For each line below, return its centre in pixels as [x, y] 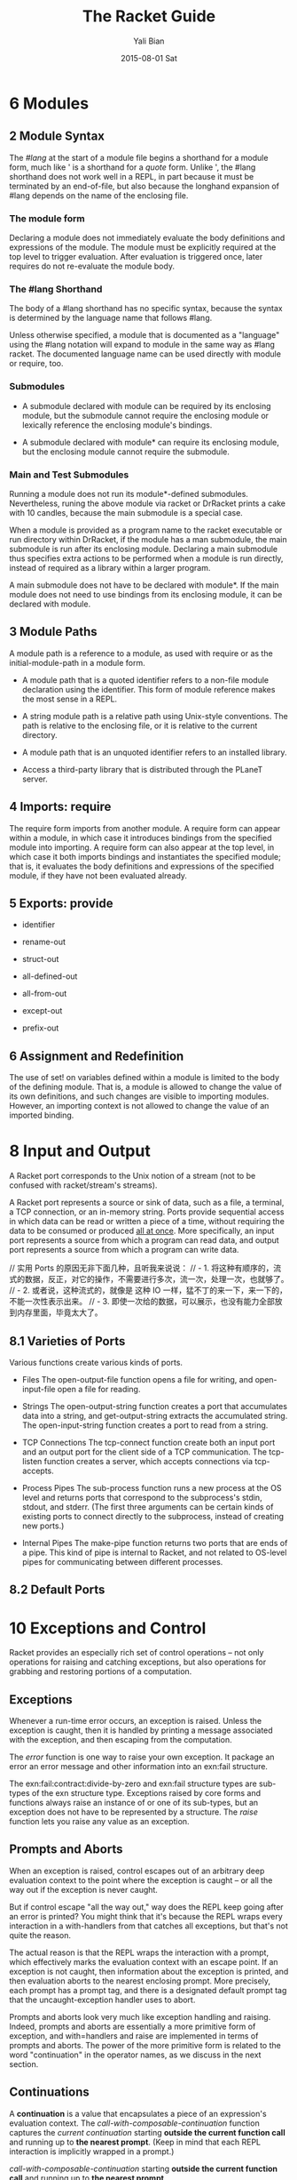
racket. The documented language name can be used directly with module [145, 354]
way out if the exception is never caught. [83, 1889]
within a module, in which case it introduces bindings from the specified [141, 838]
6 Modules [49, 103]
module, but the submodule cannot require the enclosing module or [145, 415]
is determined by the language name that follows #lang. [111, 318]
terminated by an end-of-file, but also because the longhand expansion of [144, 186]
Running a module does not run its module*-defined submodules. [129, 493]
